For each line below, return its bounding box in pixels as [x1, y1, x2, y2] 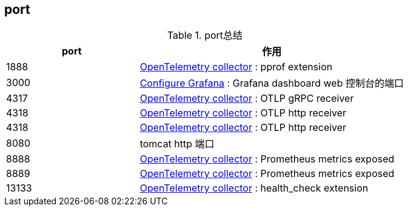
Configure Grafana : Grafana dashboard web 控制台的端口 [139, 77, 404, 90]
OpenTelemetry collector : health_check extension [139, 182, 369, 195]
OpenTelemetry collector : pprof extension [139, 61, 333, 73]
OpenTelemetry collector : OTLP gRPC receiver [139, 92, 354, 105]
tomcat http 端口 [139, 138, 215, 150]
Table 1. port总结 [167, 29, 243, 42]
